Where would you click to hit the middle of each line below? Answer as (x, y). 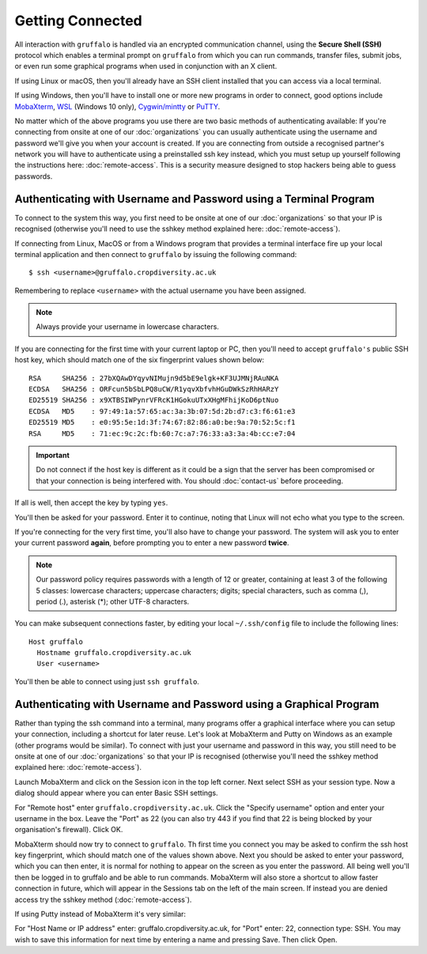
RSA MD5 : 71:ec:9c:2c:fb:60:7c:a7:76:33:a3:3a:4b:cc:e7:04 (162, 433)
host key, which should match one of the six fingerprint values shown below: (140, 360)
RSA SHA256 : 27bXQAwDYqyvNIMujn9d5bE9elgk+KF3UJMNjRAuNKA (154, 378)
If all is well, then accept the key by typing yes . (91, 503)
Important (53, 455)
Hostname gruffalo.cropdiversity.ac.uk (114, 653)
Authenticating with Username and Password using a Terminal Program (195, 199)
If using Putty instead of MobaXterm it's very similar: (100, 914)
